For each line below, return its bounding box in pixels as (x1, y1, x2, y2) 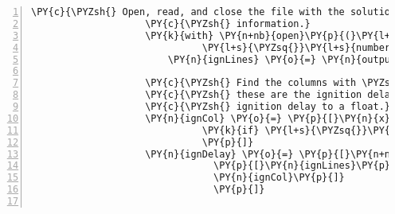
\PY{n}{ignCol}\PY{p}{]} (213, 172, 345, 184)
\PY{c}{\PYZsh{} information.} (145, 18, 311, 29)
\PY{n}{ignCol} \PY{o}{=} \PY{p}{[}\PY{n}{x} (145, 112, 391, 124)
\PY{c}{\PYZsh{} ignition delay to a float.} (145, 101, 391, 112)
